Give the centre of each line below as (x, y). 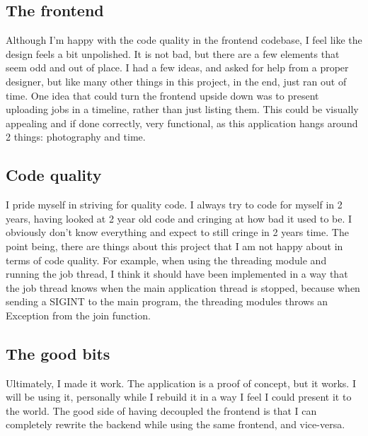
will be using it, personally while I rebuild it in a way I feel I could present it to (179, 397)
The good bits (58, 353)
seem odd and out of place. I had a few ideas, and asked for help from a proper (177, 67)
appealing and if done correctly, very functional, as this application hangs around (182, 123)
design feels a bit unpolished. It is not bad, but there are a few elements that (173, 53)
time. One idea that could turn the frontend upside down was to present (162, 95)
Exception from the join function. (78, 315)
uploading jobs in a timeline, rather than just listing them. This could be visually (182, 109)
